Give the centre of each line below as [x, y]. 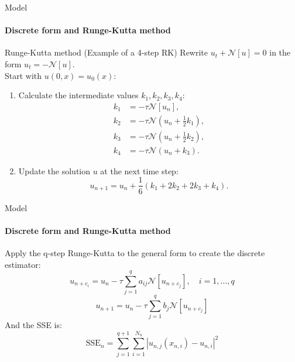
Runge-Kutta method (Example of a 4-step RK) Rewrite [107, 52]
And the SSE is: [33, 325]
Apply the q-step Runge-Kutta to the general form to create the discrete [135, 252]
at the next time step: [139, 170]
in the [280, 52]
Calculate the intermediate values [78, 95]
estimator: [23, 264]
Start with [23, 75]
